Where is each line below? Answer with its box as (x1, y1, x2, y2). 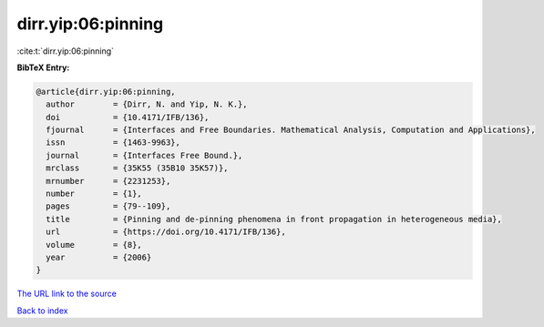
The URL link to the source (16, 288, 118, 300)
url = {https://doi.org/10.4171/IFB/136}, (46, 227, 286, 237)
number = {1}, (46, 189, 143, 199)
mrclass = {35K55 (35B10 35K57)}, (46, 163, 229, 173)
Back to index (16, 305, 68, 316)
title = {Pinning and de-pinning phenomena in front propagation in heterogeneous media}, (46, 214, 503, 224)
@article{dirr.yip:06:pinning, (36, 87, 177, 97)
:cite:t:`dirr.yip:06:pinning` (16, 46, 114, 56)
